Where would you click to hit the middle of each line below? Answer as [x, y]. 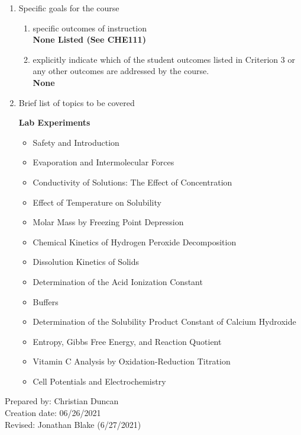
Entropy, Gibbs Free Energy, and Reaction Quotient [127, 341]
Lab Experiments [54, 122]
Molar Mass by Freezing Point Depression [108, 222]
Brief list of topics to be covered [77, 102]
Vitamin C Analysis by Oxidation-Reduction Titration [132, 361]
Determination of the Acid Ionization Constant [118, 281]
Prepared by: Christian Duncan [62, 401]
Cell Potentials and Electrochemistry [99, 381]
